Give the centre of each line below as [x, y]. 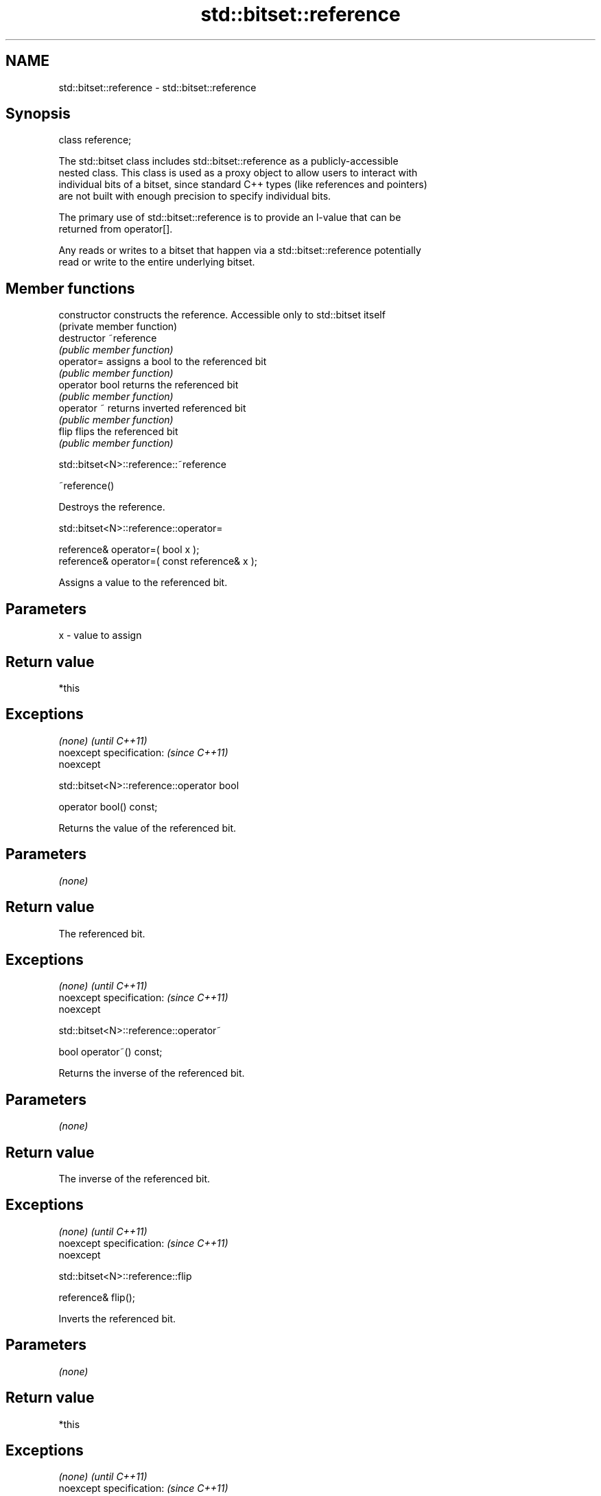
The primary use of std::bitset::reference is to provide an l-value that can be [230, 218]
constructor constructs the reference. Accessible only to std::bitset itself [222, 315]
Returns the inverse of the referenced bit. [152, 1073]
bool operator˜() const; [110, 1052]
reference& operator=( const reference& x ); [158, 561]
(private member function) [118, 327]
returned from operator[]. [116, 229]
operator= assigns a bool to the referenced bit [163, 362]
